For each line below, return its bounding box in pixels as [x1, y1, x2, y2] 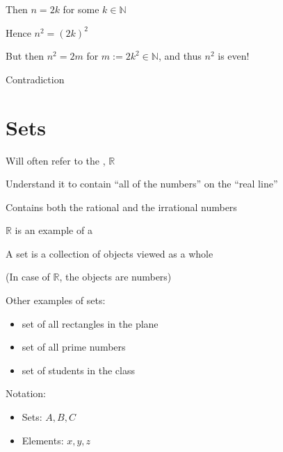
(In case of [6, 269, 50, 284]
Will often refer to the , [6, 153, 106, 167]
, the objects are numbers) [59, 269, 172, 284]
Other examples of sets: [6, 293, 106, 308]
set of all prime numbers [22, 340, 126, 354]
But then [6, 49, 45, 63]
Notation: [6, 386, 46, 401]
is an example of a [15, 223, 92, 237]
